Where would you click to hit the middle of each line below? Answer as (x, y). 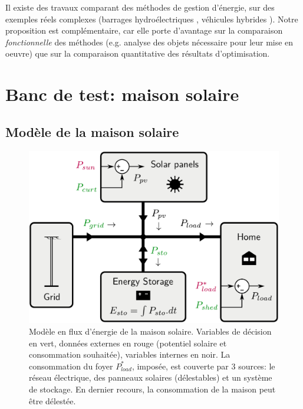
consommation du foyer (71, 366)
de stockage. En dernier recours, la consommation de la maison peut (152, 389)
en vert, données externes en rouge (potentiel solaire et (128, 343)
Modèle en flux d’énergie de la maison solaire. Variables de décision (150, 331)
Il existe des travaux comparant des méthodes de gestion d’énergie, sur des (140, 7)
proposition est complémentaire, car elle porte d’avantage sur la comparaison (144, 30)
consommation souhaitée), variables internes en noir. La (130, 354)
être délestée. (52, 400)
